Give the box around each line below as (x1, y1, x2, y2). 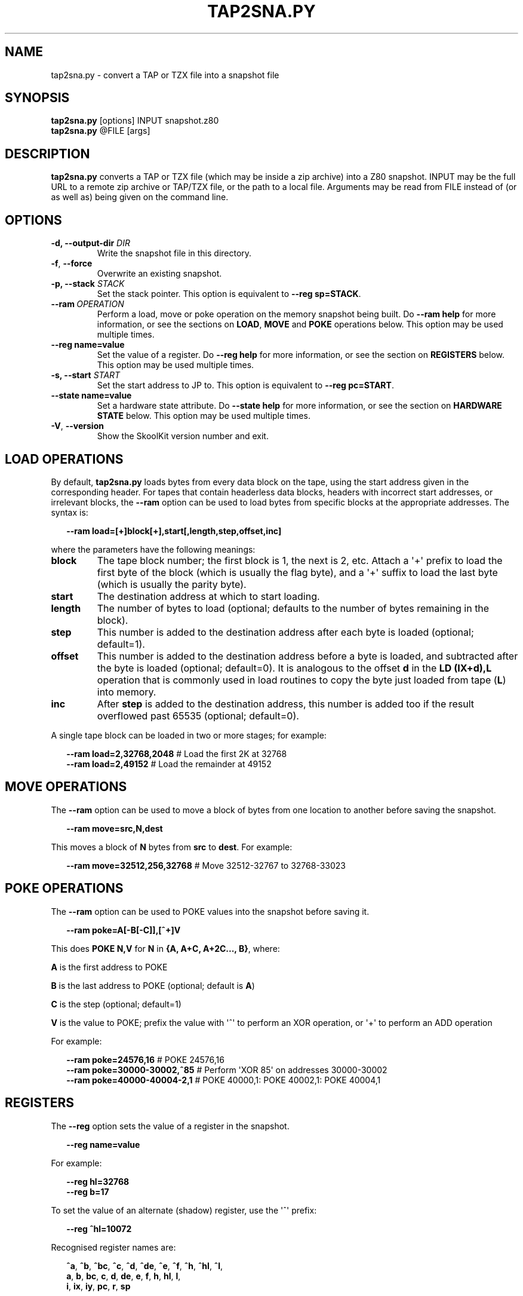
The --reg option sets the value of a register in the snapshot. (51, 1120, 290, 1131)
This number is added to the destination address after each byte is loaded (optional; (97, 626, 474, 638)
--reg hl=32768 (66, 1176, 130, 1187)
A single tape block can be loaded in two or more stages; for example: (51, 730, 327, 740)
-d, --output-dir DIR (51, 238, 130, 249)
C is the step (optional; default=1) (51, 998, 181, 1009)
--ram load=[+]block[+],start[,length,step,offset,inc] (66, 525, 282, 536)
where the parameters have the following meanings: (51, 544, 256, 554)
